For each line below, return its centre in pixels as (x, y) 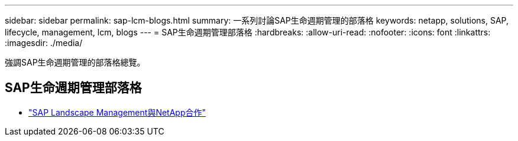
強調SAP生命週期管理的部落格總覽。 (75, 62)
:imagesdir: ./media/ (44, 43)
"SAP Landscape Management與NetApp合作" (117, 112)
